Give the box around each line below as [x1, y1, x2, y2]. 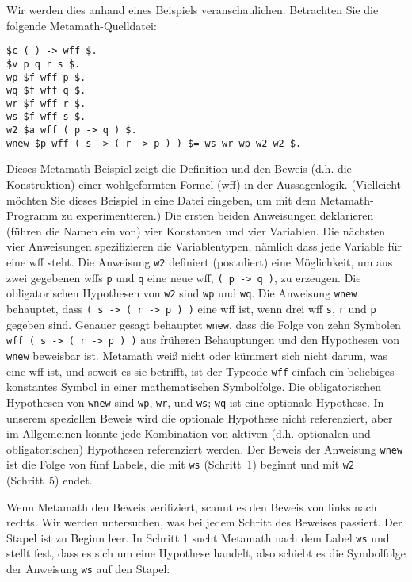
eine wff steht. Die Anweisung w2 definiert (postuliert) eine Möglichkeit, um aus [6, 254, 393, 270]
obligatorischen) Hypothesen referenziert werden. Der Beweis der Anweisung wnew [6, 440, 403, 457]
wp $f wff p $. [6, 71, 86, 83]
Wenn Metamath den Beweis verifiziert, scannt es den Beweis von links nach [6, 498, 377, 515]
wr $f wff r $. [6, 98, 86, 109]
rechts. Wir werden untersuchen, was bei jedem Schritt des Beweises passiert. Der [6, 514, 402, 530]
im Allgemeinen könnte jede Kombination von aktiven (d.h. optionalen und [6, 425, 371, 442]
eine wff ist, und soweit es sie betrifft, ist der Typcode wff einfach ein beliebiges [6, 362, 395, 379]
